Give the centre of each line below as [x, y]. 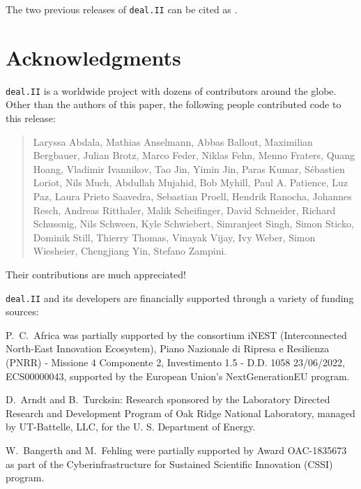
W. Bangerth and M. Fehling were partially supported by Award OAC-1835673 [176, 450]
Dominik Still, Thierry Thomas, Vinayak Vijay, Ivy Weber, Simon [174, 237]
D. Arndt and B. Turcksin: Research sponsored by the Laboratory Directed [168, 399]
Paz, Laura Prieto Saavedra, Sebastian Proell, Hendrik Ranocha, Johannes [192, 196]
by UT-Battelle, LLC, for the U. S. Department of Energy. [131, 427]
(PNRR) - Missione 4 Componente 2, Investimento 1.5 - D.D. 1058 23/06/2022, [175, 362]
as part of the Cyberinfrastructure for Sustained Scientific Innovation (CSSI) [169, 464]
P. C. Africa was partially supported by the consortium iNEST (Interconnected [176, 334]
